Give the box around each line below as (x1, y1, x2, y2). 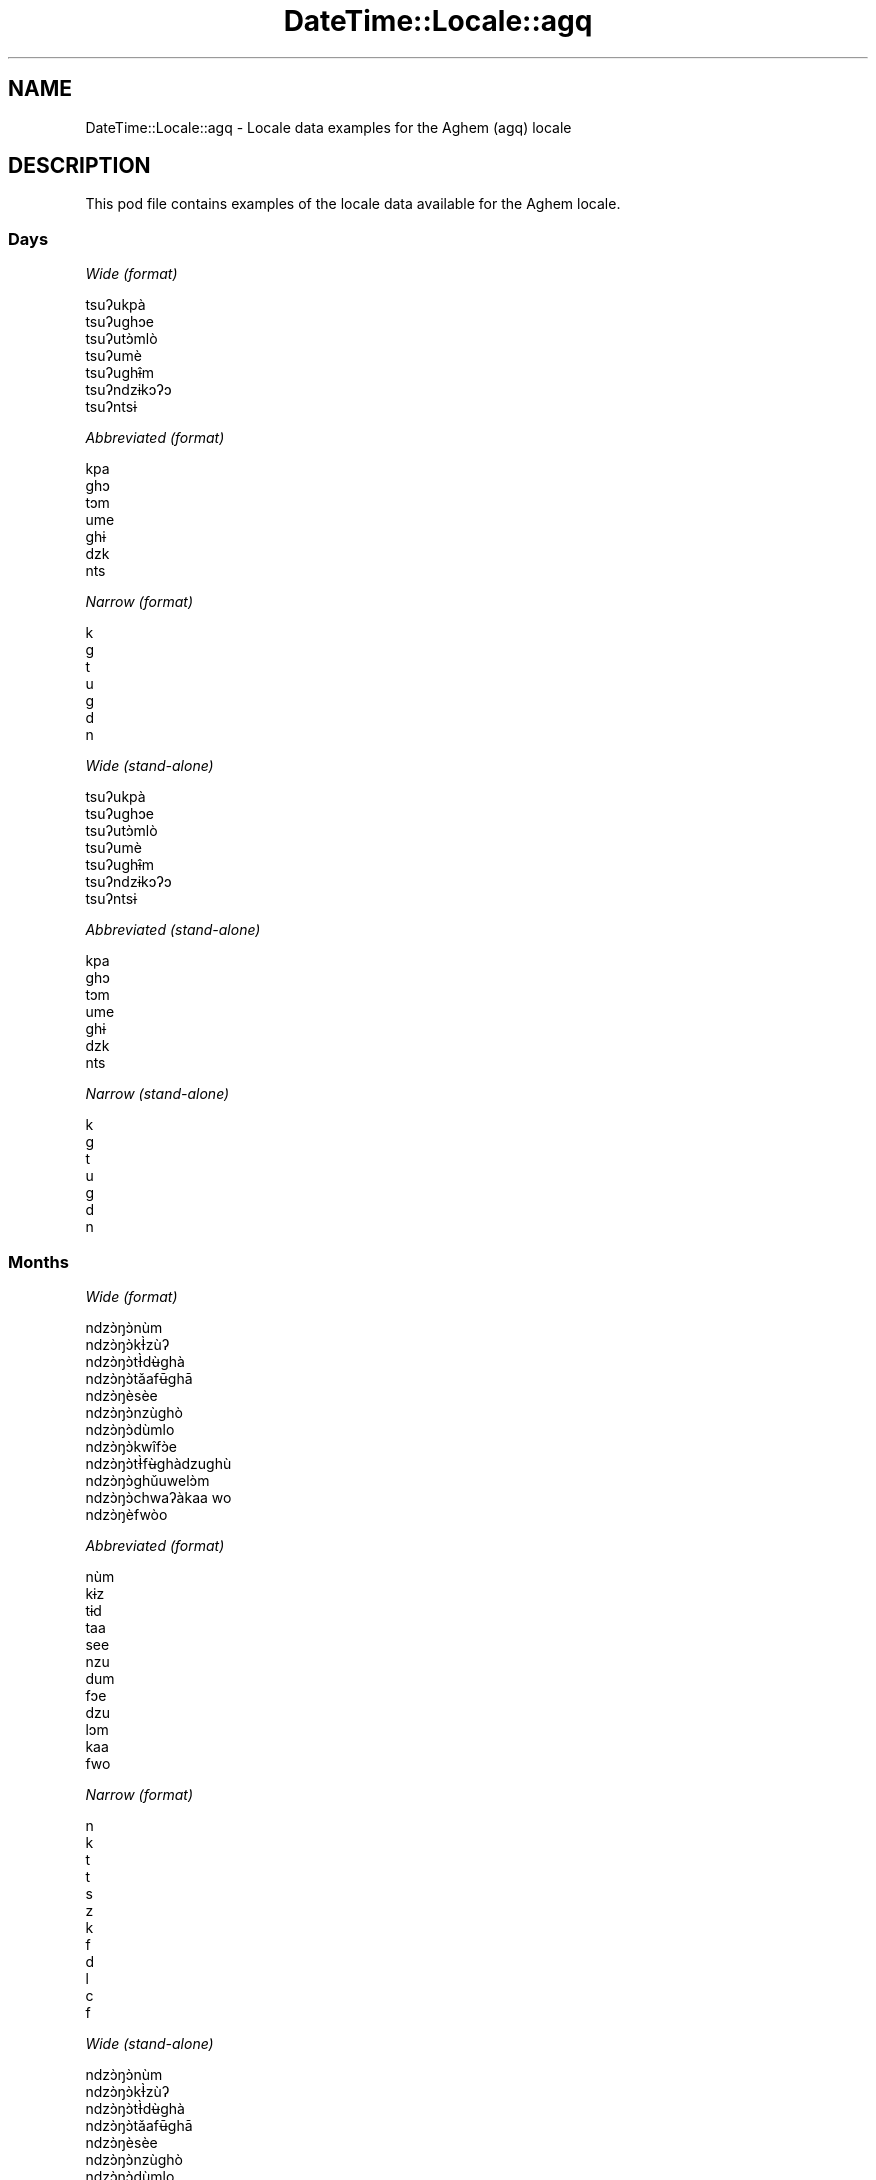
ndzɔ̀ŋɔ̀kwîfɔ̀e (85, 1437, 177, 1455)
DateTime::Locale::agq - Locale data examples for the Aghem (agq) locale (85, 118, 572, 136)
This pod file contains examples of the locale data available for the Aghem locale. (85, 195, 621, 213)
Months (8, 1251, 69, 1272)
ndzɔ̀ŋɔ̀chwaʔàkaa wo (85, 1488, 232, 1506)
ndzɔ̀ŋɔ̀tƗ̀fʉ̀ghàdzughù (85, 1454, 232, 1472)
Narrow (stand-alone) (85, 1085, 230, 1103)
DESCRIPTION (8, 153, 151, 179)
